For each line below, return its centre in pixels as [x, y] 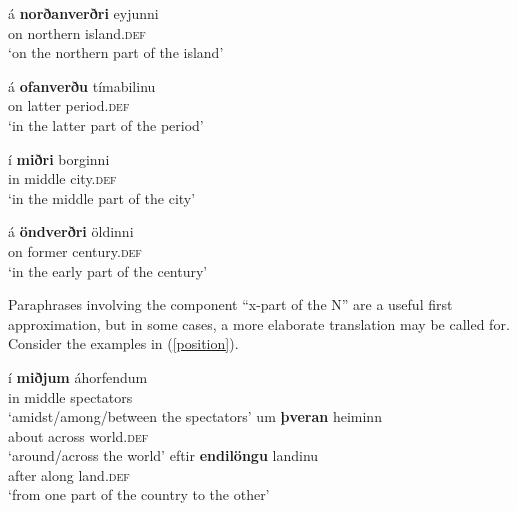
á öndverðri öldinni [71, 231]
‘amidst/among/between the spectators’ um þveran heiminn [195, 416]
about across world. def [78, 435]
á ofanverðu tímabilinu [82, 85]
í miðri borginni [59, 158]
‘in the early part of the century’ [108, 270]
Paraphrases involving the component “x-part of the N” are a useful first [230, 304]
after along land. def [69, 474]
